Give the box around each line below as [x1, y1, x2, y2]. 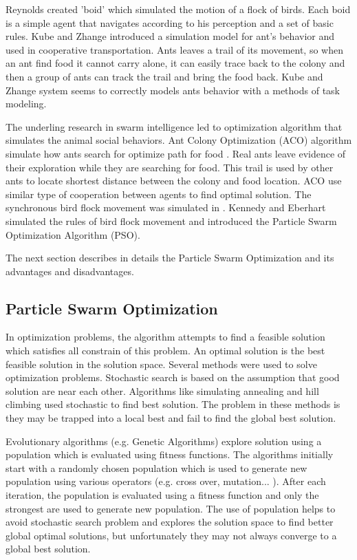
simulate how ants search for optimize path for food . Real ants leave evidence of [6, 146, 346, 160]
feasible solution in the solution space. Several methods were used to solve [6, 356, 317, 371]
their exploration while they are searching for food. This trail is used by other [6, 160, 334, 174]
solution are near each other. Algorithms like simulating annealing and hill [6, 383, 319, 398]
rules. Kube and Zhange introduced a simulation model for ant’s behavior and [6, 29, 335, 43]
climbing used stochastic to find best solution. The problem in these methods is [6, 397, 340, 411]
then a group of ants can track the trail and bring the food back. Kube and [6, 69, 323, 83]
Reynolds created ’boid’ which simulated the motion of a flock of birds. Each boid [6, 2, 351, 16]
